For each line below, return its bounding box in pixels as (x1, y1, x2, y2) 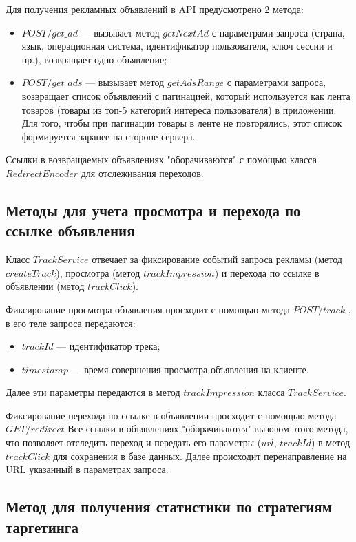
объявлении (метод (6, 279, 85, 293)
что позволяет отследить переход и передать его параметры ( (6, 435, 262, 450)
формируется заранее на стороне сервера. (21, 129, 196, 143)
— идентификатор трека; (56, 339, 160, 353)
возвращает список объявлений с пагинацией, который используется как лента (21, 88, 350, 103)
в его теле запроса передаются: (6, 315, 136, 330)
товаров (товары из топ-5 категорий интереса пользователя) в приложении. (21, 102, 337, 116)
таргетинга (6, 516, 78, 537)
